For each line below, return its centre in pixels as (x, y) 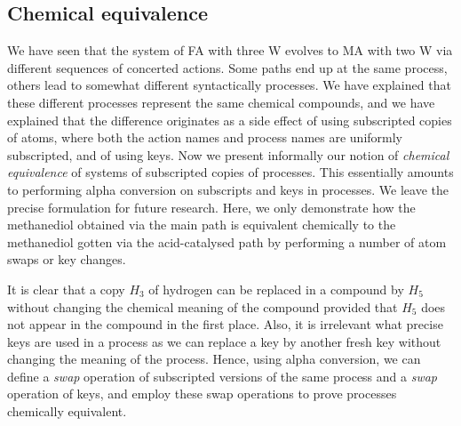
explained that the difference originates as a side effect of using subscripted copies (230, 120)
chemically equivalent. (67, 411)
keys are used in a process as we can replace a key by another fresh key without (224, 341)
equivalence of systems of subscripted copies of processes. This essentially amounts (230, 172)
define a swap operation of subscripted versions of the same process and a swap (223, 376)
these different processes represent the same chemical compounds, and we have (221, 102)
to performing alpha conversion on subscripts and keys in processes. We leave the (228, 189)
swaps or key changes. (67, 259)
